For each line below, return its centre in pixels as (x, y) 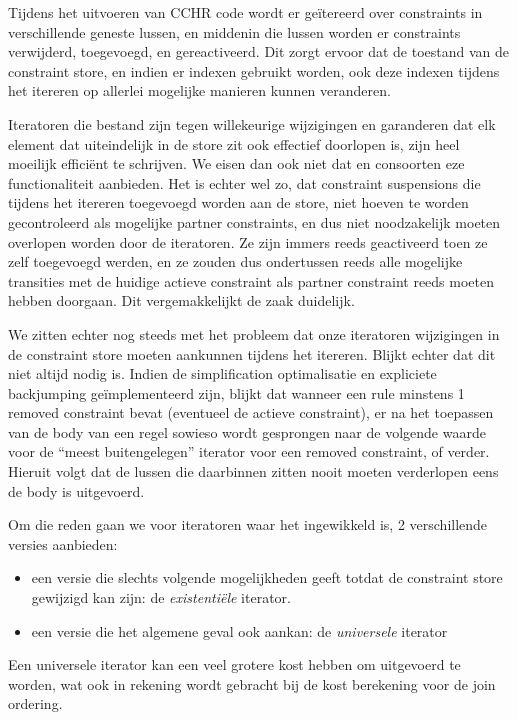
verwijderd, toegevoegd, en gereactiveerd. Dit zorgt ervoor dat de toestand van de (259, 51)
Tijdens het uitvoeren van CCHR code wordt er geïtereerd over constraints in (245, 12)
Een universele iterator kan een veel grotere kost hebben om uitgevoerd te (234, 664)
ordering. (35, 703)
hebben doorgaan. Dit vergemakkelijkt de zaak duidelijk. (181, 300)
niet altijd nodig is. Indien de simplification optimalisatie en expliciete (222, 373)
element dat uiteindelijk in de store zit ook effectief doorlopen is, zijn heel (234, 143)
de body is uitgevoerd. (76, 490)
